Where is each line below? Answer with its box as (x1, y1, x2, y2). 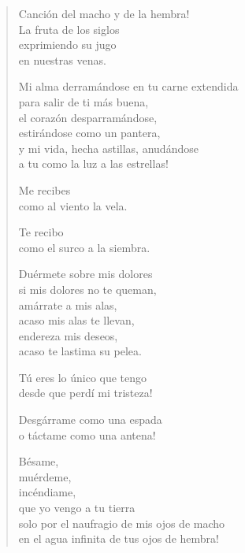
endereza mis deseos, (18, 327, 118, 343)
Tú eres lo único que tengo (18, 369, 147, 385)
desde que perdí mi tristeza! (18, 384, 153, 401)
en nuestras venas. (18, 51, 106, 68)
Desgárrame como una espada (18, 411, 162, 428)
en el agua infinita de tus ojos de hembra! (18, 530, 219, 547)
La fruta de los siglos (18, 20, 120, 37)
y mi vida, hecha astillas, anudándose (18, 139, 199, 156)
